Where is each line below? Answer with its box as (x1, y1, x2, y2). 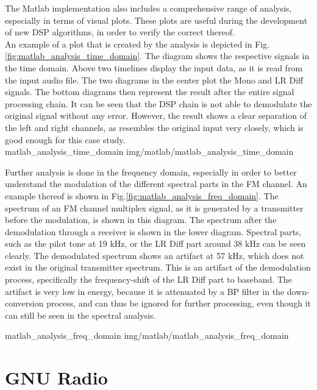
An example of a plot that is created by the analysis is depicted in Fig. (5, 37, 270, 50)
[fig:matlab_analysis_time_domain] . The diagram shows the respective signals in (5, 49, 310, 62)
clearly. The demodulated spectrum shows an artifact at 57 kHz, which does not (5, 249, 304, 261)
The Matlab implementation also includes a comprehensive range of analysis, (5, 2, 292, 14)
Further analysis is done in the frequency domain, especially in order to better (5, 165, 297, 178)
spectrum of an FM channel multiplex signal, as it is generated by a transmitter (5, 201, 304, 214)
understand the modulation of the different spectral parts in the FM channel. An (5, 177, 307, 190)
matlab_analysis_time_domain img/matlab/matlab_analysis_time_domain (5, 145, 294, 158)
